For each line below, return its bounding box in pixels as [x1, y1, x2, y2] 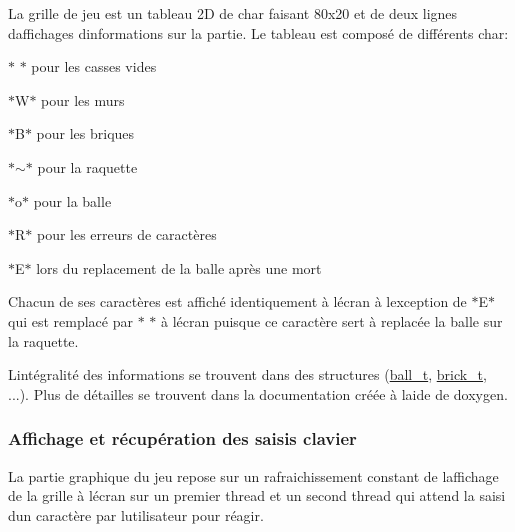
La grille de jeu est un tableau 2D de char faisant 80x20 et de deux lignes [8, 3, 458, 23]
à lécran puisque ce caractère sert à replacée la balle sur [160, 310, 503, 331]
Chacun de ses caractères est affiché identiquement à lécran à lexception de [8, 291, 467, 312]
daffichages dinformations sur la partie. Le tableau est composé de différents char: [8, 22, 509, 43]
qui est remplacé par [8, 310, 133, 331]
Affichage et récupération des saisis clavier [8, 426, 357, 451]
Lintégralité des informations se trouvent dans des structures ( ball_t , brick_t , [8, 364, 487, 385]
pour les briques [36, 123, 135, 144]
